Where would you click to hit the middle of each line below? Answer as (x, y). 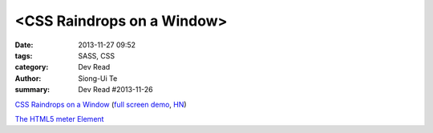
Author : (28, 78)
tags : (24, 55)
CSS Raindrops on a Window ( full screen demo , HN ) (101, 104)
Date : (24, 45)
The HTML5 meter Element (59, 119)
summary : (32, 90)
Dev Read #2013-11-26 (115, 90)
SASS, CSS (97, 55)
